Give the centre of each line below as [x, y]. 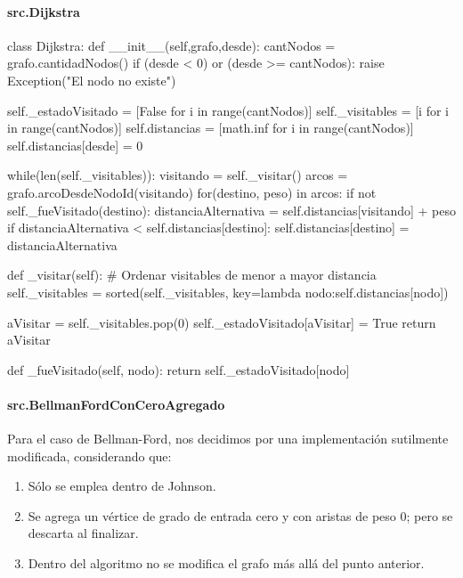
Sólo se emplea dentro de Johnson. [122, 486]
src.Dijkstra [44, 11]
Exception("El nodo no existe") [92, 80]
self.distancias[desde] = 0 [75, 145]
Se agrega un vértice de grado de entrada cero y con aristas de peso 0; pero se [240, 515]
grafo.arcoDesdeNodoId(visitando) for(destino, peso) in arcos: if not [192, 192]
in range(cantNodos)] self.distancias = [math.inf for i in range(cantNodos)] [211, 128]
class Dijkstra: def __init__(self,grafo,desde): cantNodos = [171, 45]
